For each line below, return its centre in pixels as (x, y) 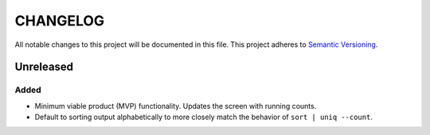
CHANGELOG (60, 21)
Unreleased (44, 67)
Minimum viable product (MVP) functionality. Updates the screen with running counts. (176, 106)
